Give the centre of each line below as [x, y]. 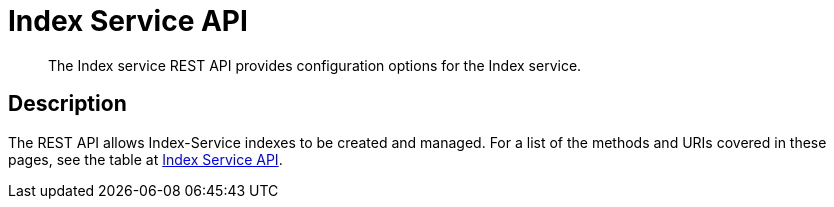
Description [67, 104]
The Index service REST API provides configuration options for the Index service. [315, 65]
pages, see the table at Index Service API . [145, 159]
